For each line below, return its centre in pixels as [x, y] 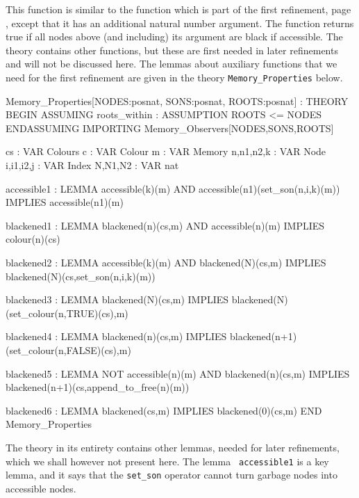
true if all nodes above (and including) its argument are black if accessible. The [174, 37]
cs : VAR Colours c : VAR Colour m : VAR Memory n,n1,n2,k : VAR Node [166, 151]
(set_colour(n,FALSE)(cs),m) [68, 350]
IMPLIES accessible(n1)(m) [65, 202]
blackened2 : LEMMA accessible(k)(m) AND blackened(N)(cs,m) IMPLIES [166, 262]
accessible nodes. [41, 488]
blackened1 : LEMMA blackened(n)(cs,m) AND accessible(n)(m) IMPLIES [165, 225]
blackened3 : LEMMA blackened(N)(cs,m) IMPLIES [117, 299]
